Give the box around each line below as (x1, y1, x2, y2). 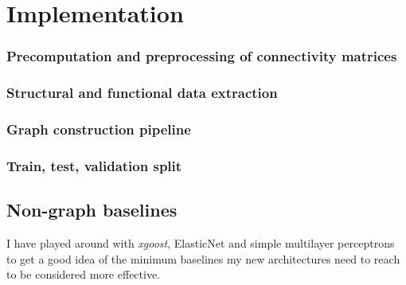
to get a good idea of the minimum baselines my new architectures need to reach (6, 250, 400, 267)
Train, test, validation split (6, 155, 182, 175)
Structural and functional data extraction (6, 83, 278, 103)
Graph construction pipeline (6, 119, 191, 139)
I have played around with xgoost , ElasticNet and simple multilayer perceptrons (6, 234, 395, 251)
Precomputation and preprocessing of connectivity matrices (6, 46, 397, 66)
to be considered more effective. (6, 266, 161, 283)
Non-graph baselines (6, 197, 178, 222)
